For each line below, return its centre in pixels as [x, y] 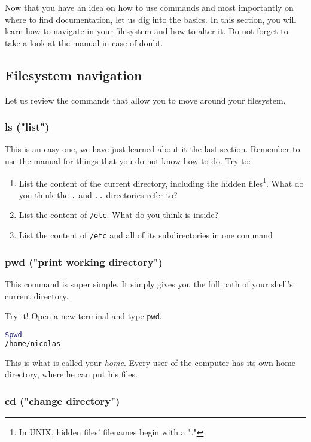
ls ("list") [27, 127]
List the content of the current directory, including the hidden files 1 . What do [161, 182]
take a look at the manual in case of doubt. [84, 42]
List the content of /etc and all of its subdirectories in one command [146, 235]
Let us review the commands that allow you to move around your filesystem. [145, 100]
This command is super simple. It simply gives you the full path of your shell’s [149, 284]
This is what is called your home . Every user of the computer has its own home [150, 362]
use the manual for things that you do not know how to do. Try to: [128, 160]
